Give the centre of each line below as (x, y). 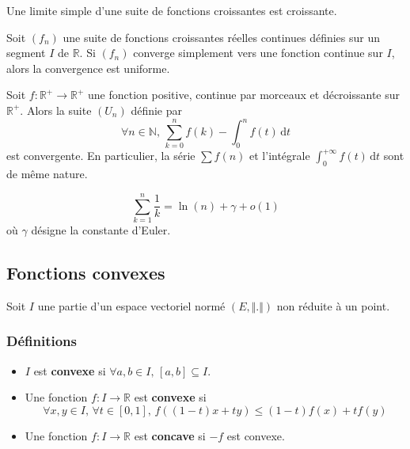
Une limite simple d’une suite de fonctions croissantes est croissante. (172, 10)
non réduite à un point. (333, 305)
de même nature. (47, 174)
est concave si (170, 435)
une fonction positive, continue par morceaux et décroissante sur (244, 95)
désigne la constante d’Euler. (101, 229)
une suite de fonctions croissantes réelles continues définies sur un (222, 37)
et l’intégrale (280, 156)
